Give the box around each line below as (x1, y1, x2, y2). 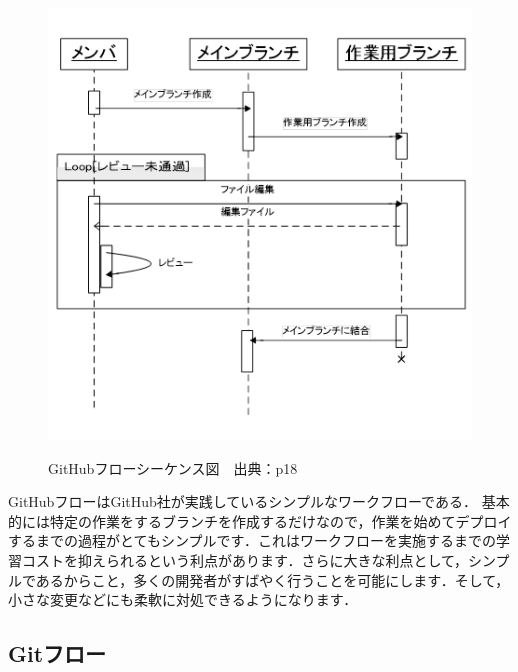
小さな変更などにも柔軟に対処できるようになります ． (8, 589, 358, 610)
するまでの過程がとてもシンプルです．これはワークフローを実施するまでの (8, 530, 496, 551)
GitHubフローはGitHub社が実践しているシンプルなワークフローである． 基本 (8, 491, 510, 512)
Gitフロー (8, 638, 107, 669)
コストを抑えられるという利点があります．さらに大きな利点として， (21, 549, 469, 570)
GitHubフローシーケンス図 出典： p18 (48, 457, 298, 478)
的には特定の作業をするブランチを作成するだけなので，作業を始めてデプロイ (8, 510, 512, 531)
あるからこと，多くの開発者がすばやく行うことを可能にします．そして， (35, 569, 510, 590)
